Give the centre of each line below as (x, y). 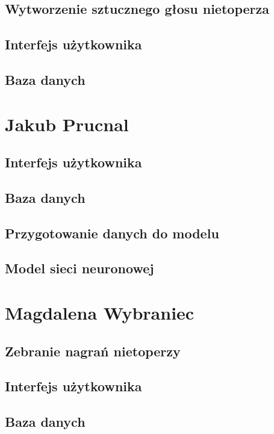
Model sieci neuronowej (79, 268)
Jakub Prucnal (67, 124)
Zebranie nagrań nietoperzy (93, 351)
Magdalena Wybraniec (100, 313)
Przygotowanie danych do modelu (112, 233)
